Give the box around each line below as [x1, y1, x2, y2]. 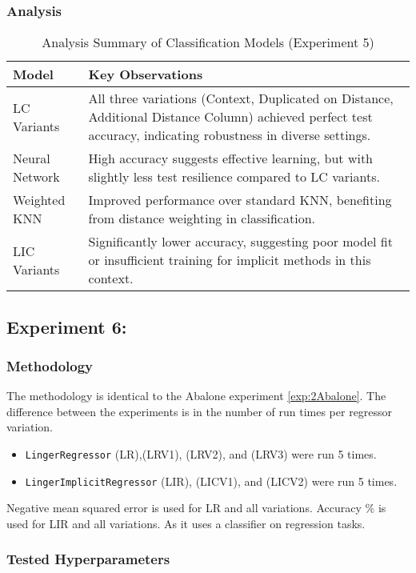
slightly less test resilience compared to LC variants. [88, 167, 380, 186]
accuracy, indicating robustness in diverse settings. [88, 126, 371, 145]
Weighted [13, 190, 66, 210]
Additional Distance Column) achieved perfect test [88, 107, 373, 126]
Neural [13, 149, 50, 168]
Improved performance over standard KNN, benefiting [88, 190, 392, 210]
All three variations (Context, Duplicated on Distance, [88, 89, 394, 108]
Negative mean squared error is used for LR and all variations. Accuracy [6, 499, 362, 516]
